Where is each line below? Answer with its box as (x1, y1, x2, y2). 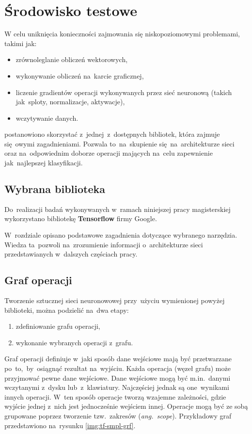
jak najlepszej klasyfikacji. (4, 158, 83, 168)
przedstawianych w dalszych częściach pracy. (4, 249, 138, 259)
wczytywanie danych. (16, 113, 79, 123)
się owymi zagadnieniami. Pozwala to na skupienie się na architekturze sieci (4, 138, 235, 148)
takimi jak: (4, 38, 37, 48)
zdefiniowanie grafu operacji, (16, 321, 100, 331)
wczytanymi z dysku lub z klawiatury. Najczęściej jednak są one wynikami (4, 382, 229, 392)
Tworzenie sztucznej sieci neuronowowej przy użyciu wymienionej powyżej (4, 295, 225, 305)
